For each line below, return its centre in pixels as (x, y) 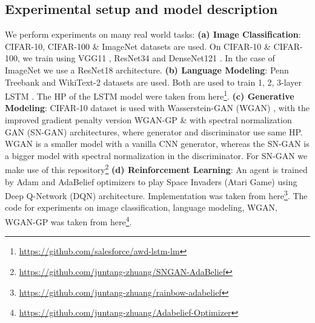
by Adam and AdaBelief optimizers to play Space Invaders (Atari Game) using (151, 181)
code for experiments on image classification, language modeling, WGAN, (141, 207)
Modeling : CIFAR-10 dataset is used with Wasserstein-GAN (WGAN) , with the (157, 108)
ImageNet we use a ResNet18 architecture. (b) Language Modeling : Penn (147, 70)
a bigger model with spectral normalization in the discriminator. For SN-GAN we (156, 155)
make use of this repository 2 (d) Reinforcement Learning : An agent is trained (156, 169)
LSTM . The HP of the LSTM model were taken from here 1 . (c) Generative (150, 95)
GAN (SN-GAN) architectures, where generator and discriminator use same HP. (154, 131)
